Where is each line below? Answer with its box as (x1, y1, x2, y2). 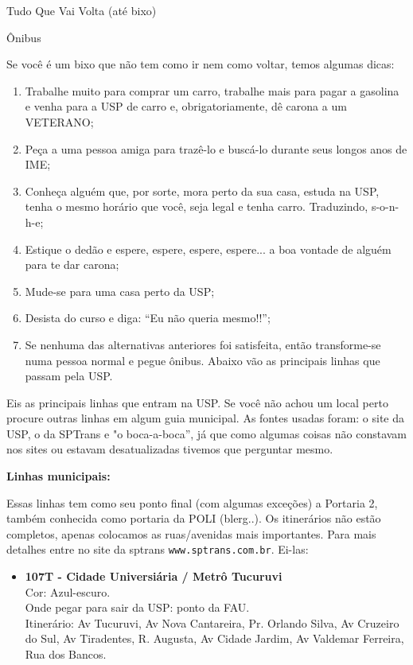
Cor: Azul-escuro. (25, 583, 111, 600)
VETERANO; (25, 113, 94, 130)
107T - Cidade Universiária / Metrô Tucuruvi (25, 568, 282, 585)
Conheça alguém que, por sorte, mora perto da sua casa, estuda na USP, (25, 182, 380, 199)
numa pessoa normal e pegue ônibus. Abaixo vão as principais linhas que (25, 352, 380, 368)
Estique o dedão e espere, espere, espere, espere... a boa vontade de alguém (25, 240, 392, 257)
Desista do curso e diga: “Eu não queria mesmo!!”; (25, 309, 271, 326)
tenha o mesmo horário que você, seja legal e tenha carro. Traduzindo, (25, 198, 368, 215)
